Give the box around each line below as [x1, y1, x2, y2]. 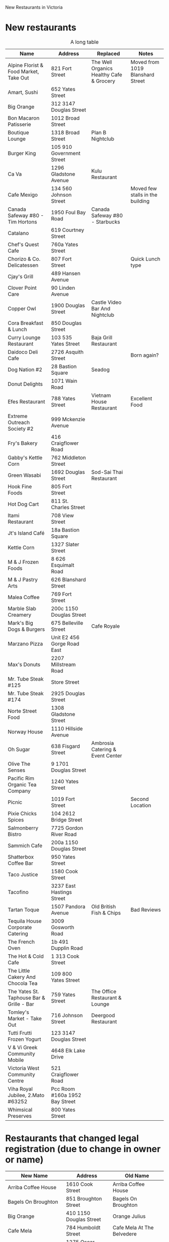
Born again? [130, 352, 159, 359]
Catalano [8, 229, 29, 236]
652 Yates [51, 86, 75, 93]
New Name [21, 1172, 48, 1179]
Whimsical [8, 1106, 33, 1113]
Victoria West [8, 1064, 40, 1071]
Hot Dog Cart [8, 501, 39, 508]
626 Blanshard [51, 576, 87, 583]
